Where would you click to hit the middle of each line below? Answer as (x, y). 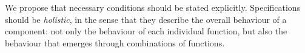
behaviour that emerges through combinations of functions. (115, 42)
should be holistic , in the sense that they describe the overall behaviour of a (146, 19)
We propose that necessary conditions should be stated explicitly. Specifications (153, 7)
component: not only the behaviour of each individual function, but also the (146, 31)
